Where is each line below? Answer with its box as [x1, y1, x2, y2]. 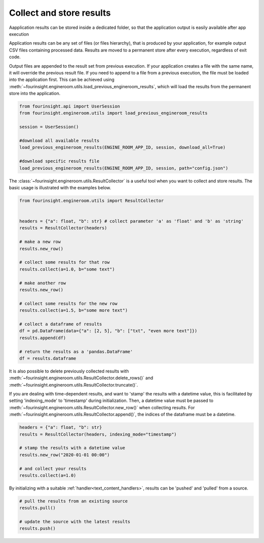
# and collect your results [19, 466, 87, 471]
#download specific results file [19, 158, 100, 164]
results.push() [19, 526, 56, 531]
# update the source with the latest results [19, 519, 131, 524]
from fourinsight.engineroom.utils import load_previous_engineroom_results [19, 110, 208, 116]
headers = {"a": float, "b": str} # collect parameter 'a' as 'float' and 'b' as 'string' [19, 219, 244, 224]
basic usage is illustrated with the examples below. [9, 184, 111, 191]
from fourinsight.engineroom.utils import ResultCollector [19, 197, 164, 203]
